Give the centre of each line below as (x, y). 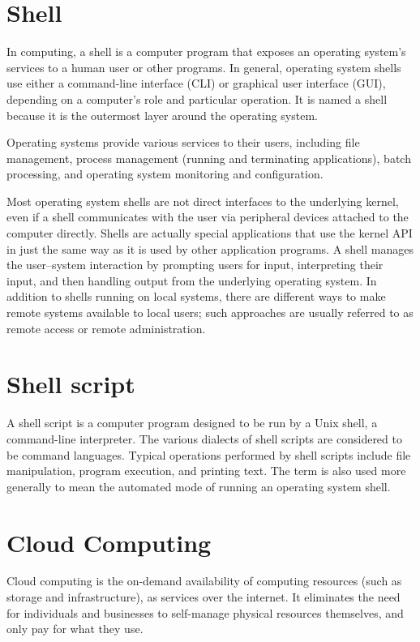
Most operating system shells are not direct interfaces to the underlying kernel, (203, 201)
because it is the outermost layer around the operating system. (162, 115)
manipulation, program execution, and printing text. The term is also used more (206, 471)
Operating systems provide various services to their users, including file (183, 142)
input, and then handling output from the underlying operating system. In (192, 280)
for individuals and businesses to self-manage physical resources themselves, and (205, 612)
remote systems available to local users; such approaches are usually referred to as (210, 312)
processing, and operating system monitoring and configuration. (165, 174)
